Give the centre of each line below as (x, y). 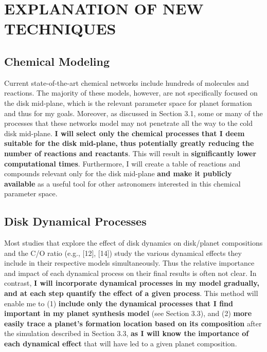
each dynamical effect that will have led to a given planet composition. (121, 344)
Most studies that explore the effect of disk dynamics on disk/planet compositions (133, 243)
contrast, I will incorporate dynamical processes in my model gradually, (132, 283)
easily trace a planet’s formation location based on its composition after (133, 323)
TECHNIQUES (60, 29)
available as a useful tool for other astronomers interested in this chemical (122, 183)
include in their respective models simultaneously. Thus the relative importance (129, 263)
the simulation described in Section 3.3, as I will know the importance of (127, 333)
